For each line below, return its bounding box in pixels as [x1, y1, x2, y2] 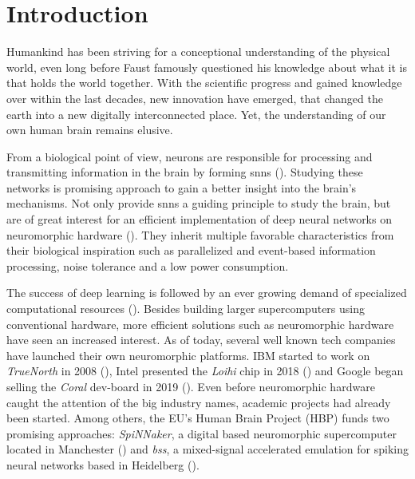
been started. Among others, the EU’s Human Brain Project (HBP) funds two [6, 410, 389, 426]
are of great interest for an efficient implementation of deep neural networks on [6, 211, 392, 228]
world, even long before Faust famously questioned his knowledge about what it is [6, 58, 407, 75]
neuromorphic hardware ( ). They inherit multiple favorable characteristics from [6, 226, 394, 243]
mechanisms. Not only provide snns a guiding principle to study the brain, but [6, 195, 391, 212]
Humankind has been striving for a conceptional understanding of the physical [6, 43, 390, 60]
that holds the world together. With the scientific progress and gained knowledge [6, 74, 402, 91]
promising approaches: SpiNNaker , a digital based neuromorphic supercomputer [6, 425, 397, 441]
